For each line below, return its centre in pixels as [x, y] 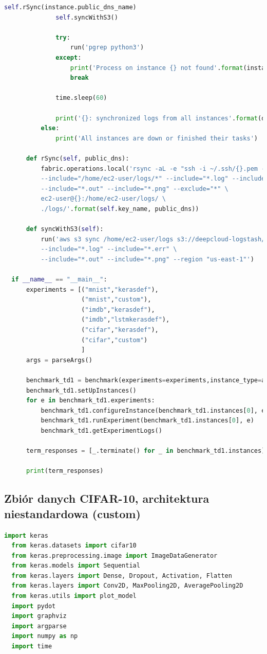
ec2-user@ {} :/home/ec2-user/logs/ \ [103, 199]
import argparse [39, 626]
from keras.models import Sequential [76, 566]
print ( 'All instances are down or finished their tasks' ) [157, 138]
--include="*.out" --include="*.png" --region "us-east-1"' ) [147, 259]
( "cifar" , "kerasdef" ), [120, 330]
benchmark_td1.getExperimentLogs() [101, 430]
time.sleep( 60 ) [81, 98]
